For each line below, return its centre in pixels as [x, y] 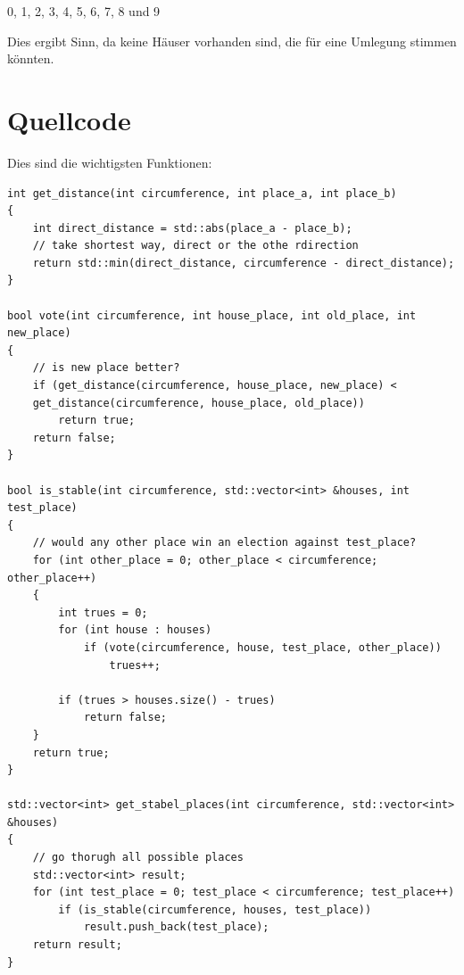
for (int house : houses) [135, 630]
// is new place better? [106, 368]
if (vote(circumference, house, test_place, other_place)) [262, 647]
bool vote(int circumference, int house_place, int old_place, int [212, 315]
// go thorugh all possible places [138, 858]
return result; [77, 945]
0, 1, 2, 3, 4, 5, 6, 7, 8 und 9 [84, 11]
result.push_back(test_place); [176, 927]
